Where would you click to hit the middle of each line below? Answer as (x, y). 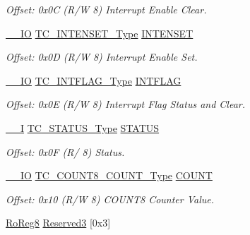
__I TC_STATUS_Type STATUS (83, 127)
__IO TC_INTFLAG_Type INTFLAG (94, 80)
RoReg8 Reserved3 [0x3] (58, 223)
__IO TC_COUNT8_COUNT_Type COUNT (109, 175)
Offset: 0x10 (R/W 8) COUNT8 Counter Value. (110, 199)
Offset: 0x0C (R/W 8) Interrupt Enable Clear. (106, 9)
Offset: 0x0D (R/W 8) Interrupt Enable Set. (102, 57)
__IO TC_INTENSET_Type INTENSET (100, 33)
